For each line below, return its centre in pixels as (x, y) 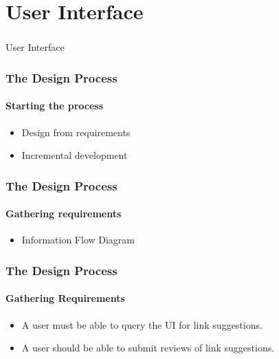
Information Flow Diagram (78, 240)
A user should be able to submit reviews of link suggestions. (148, 348)
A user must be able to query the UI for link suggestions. (142, 324)
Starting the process (55, 106)
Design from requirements (76, 132)
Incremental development (75, 155)
